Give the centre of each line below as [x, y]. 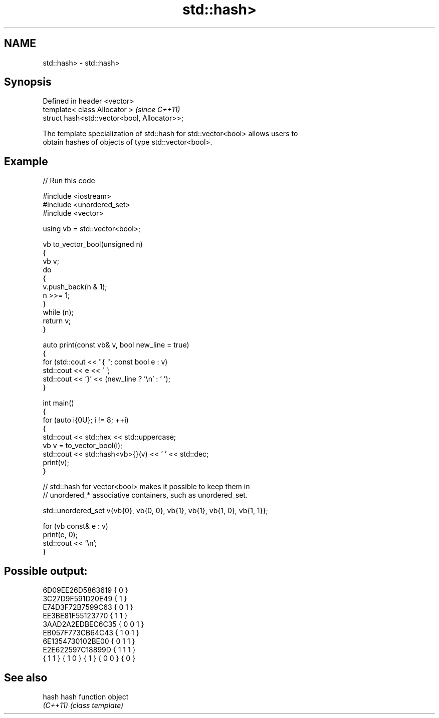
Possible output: [46, 571]
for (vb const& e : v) [75, 526]
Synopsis [28, 82]
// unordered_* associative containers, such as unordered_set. [145, 495]
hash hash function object [86, 696]
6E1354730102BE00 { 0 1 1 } [89, 641]
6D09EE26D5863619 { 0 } [85, 590]
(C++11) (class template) [83, 705]
